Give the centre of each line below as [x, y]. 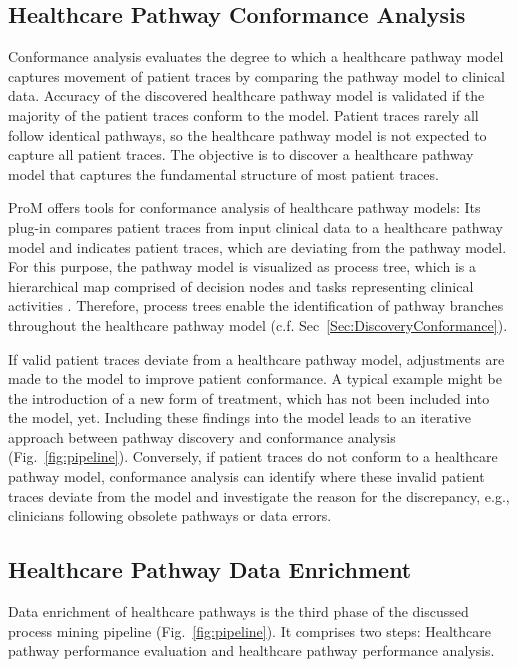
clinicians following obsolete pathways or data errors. [170, 515]
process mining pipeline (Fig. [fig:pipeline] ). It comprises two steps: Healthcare [250, 630]
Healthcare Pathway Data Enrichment [210, 569]
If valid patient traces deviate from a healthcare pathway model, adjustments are [256, 358]
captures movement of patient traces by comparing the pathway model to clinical [256, 75]
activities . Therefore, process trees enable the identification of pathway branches [256, 305]
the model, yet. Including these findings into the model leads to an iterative [240, 417]
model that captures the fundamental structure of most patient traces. [223, 173]
